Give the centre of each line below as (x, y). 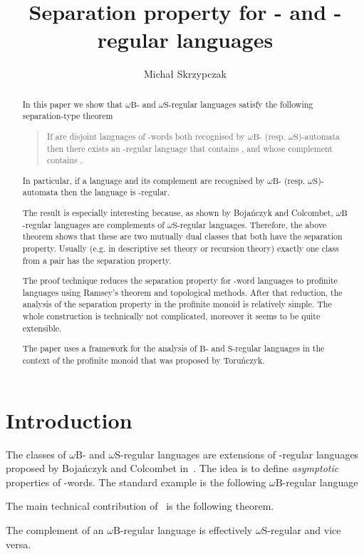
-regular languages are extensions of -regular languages (239, 454)
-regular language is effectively (186, 529)
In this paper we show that (72, 104)
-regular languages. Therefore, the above (252, 224)
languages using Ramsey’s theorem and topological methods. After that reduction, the (182, 292)
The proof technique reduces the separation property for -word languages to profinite (180, 281)
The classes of (36, 454)
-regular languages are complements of (93, 224)
